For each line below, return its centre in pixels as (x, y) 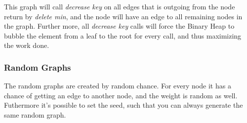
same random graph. (35, 114)
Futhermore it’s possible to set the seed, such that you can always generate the (123, 105)
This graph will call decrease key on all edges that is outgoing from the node (120, 6)
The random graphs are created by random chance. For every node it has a (118, 86)
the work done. (27, 45)
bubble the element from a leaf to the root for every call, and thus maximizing (123, 35)
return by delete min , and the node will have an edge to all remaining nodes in (123, 16)
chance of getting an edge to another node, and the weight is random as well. (121, 95)
